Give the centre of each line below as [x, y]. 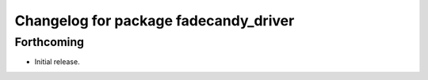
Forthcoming [50, 42]
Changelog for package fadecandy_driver [155, 21]
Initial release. [57, 62]
